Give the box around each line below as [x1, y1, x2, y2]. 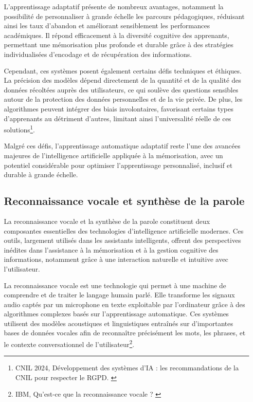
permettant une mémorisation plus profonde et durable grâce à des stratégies [4, 39, 234, 50]
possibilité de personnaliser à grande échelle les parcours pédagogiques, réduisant [4, 11, 245, 21]
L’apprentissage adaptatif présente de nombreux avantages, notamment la [4, 1, 224, 11]
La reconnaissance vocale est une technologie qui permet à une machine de [4, 280, 226, 290]
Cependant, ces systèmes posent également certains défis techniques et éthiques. [4, 65, 242, 75]
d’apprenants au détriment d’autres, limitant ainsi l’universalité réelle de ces [4, 113, 231, 123]
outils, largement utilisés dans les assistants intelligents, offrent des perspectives [4, 235, 241, 245]
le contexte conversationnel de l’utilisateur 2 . [4, 338, 134, 349]
